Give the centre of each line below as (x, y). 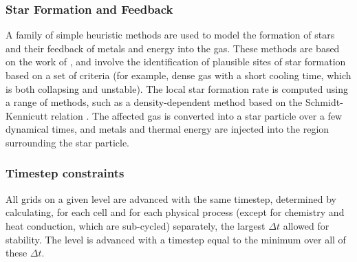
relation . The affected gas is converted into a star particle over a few (197, 115)
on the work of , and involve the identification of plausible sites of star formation (176, 62)
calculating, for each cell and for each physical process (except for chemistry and (175, 212)
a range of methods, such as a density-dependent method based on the (154, 102)
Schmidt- (324, 102)
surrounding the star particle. (68, 142)
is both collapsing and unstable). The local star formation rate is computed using (177, 88)
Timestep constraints (65, 173)
